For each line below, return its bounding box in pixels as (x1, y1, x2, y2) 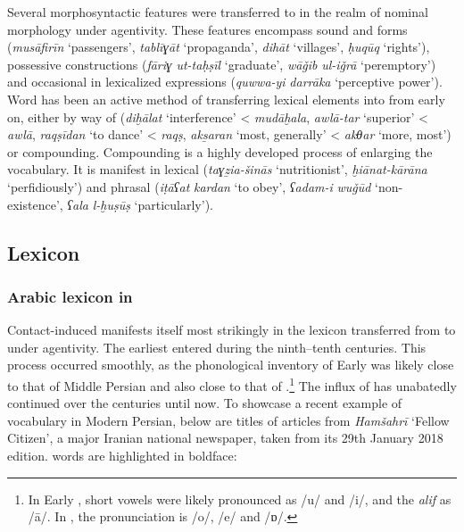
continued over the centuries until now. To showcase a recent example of (7, 394, 402, 412)
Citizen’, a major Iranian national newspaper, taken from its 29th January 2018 (7, 428, 443, 447)
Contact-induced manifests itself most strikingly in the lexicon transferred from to (7, 320, 456, 339)
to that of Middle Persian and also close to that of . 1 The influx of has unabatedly (7, 373, 457, 395)
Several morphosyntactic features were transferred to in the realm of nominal (7, 3, 428, 21)
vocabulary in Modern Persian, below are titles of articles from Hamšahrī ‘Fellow (7, 411, 450, 429)
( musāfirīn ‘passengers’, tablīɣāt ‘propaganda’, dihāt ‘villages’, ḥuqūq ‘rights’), (7, 37, 430, 56)
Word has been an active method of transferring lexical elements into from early (7, 89, 445, 108)
